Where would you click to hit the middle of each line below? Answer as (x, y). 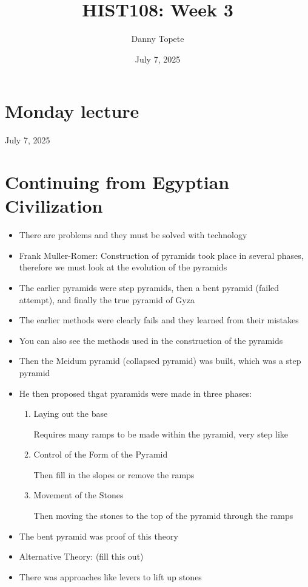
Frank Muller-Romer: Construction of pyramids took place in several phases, (161, 255)
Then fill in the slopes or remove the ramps (114, 474)
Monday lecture (72, 111)
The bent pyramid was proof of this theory (99, 536)
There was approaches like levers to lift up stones (110, 576)
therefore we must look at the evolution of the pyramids (123, 267)
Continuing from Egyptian (117, 182)
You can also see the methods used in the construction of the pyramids (151, 340)
